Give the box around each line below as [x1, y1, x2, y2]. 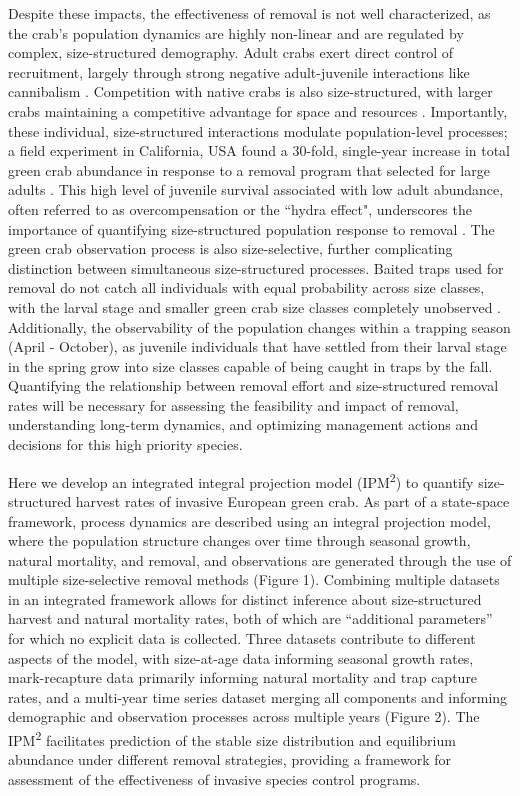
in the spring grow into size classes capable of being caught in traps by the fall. [8, 355, 493, 376]
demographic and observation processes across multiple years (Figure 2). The [8, 706, 480, 727]
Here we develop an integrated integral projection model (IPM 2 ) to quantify [8, 468, 474, 492]
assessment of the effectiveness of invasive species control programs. [8, 768, 421, 789]
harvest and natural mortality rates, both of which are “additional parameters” [8, 608, 493, 629]
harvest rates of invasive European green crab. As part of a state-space [75, 490, 510, 511]
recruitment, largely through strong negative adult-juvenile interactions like [8, 61, 470, 82]
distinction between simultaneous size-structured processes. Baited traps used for [8, 257, 504, 278]
